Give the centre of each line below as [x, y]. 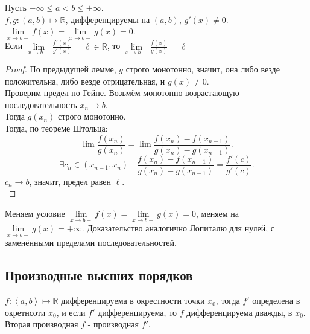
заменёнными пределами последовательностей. [91, 242]
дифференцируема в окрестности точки [133, 300]
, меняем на [218, 213]
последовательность [41, 104]
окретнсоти [25, 312]
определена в [276, 300]
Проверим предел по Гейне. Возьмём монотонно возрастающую [122, 93]
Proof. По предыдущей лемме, [61, 69]
